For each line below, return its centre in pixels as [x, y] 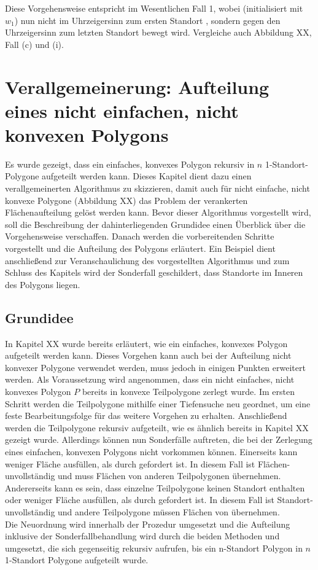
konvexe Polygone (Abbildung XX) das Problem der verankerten [126, 200]
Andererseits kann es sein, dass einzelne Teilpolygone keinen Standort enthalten [155, 487]
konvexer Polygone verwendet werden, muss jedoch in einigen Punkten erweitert [155, 367]
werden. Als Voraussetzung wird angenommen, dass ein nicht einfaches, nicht [150, 379]
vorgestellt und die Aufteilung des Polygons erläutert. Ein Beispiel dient [140, 248]
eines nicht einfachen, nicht [122, 110]
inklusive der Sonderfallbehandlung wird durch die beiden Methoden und [142, 536]
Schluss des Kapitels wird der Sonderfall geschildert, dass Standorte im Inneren [154, 272]
